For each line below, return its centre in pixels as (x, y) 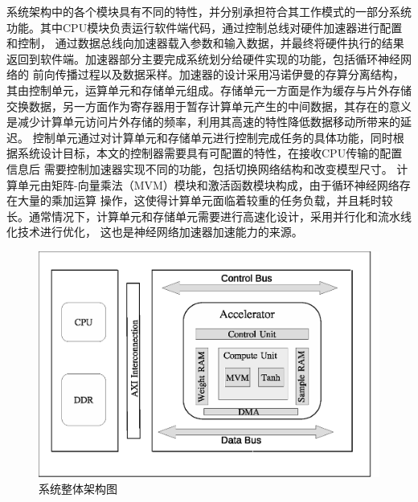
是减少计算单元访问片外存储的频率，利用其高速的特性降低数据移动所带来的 (203, 122)
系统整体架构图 (78, 488)
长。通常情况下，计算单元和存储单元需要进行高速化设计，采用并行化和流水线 (209, 216)
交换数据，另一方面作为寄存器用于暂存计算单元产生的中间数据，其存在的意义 (209, 106)
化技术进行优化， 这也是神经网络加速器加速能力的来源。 (155, 232)
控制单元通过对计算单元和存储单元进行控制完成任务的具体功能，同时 (213, 137)
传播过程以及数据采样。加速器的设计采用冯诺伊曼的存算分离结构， (229, 74)
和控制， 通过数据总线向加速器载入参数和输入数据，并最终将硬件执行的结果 (205, 43)
